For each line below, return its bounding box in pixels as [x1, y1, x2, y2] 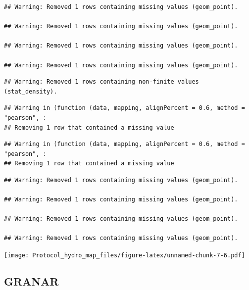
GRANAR [4, 274, 59, 289]
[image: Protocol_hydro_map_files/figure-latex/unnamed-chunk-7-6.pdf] [4, 252, 245, 259]
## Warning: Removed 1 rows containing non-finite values [4, 78, 199, 86]
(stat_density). [4, 88, 57, 95]
